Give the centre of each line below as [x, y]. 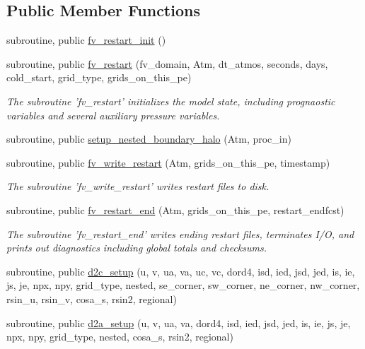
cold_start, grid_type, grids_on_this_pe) [99, 77]
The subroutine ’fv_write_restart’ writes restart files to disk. [138, 186]
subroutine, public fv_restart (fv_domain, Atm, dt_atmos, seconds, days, [167, 63]
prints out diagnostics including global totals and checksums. [137, 248]
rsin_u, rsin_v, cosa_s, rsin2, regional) [92, 298]
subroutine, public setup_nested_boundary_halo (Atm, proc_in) [149, 139]
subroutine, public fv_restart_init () [86, 40]
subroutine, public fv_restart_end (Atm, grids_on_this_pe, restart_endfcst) [175, 209]
